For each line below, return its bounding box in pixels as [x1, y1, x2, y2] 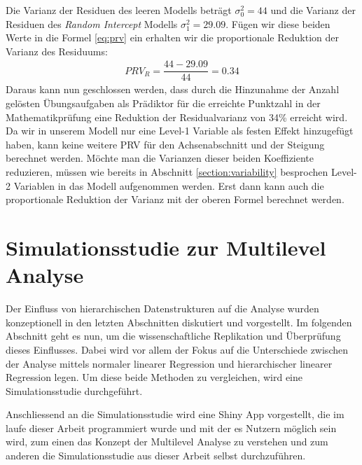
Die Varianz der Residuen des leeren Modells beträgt [6, 3, 232, 17]
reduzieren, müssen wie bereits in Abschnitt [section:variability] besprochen [6, 165, 328, 179]
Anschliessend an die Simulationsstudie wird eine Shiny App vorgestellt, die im [6, 407, 344, 422]
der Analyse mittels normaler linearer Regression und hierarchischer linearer [6, 356, 333, 370]
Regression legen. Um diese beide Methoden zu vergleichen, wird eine [6, 370, 303, 384]
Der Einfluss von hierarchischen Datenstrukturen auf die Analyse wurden [6, 301, 319, 316]
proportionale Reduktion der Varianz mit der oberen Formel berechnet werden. [6, 192, 344, 207]
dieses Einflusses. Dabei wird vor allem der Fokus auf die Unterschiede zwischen [6, 342, 348, 356]
